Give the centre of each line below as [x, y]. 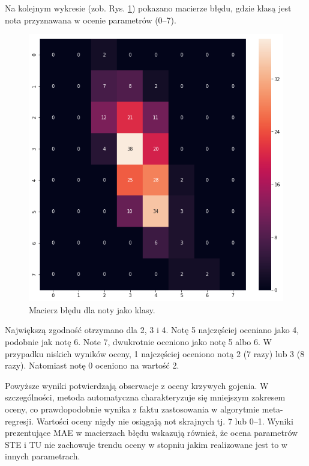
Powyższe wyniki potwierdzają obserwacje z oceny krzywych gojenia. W [137, 385]
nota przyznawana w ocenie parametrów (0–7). [91, 20]
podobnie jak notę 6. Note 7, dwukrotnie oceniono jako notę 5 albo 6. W [138, 341]
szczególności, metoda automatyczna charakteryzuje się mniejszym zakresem [145, 397]
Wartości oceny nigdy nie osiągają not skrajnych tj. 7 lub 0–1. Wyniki [165, 421]
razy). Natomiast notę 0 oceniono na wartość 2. [92, 365]
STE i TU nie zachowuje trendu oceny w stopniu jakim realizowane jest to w [146, 444]
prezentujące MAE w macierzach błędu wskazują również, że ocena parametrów [151, 433]
